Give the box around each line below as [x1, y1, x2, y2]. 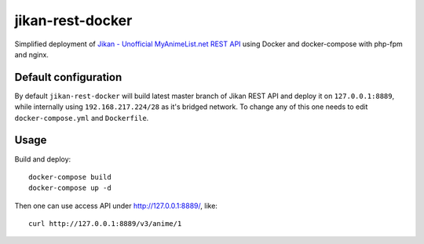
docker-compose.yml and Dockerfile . [14, 113, 149, 122]
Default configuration [14, 71, 122, 84]
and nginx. [14, 49, 49, 59]
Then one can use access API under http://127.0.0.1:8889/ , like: [14, 201, 217, 210]
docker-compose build [28, 173, 111, 181]
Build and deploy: [14, 154, 71, 164]
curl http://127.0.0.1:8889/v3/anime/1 [28, 220, 182, 228]
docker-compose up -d [28, 184, 111, 192]
